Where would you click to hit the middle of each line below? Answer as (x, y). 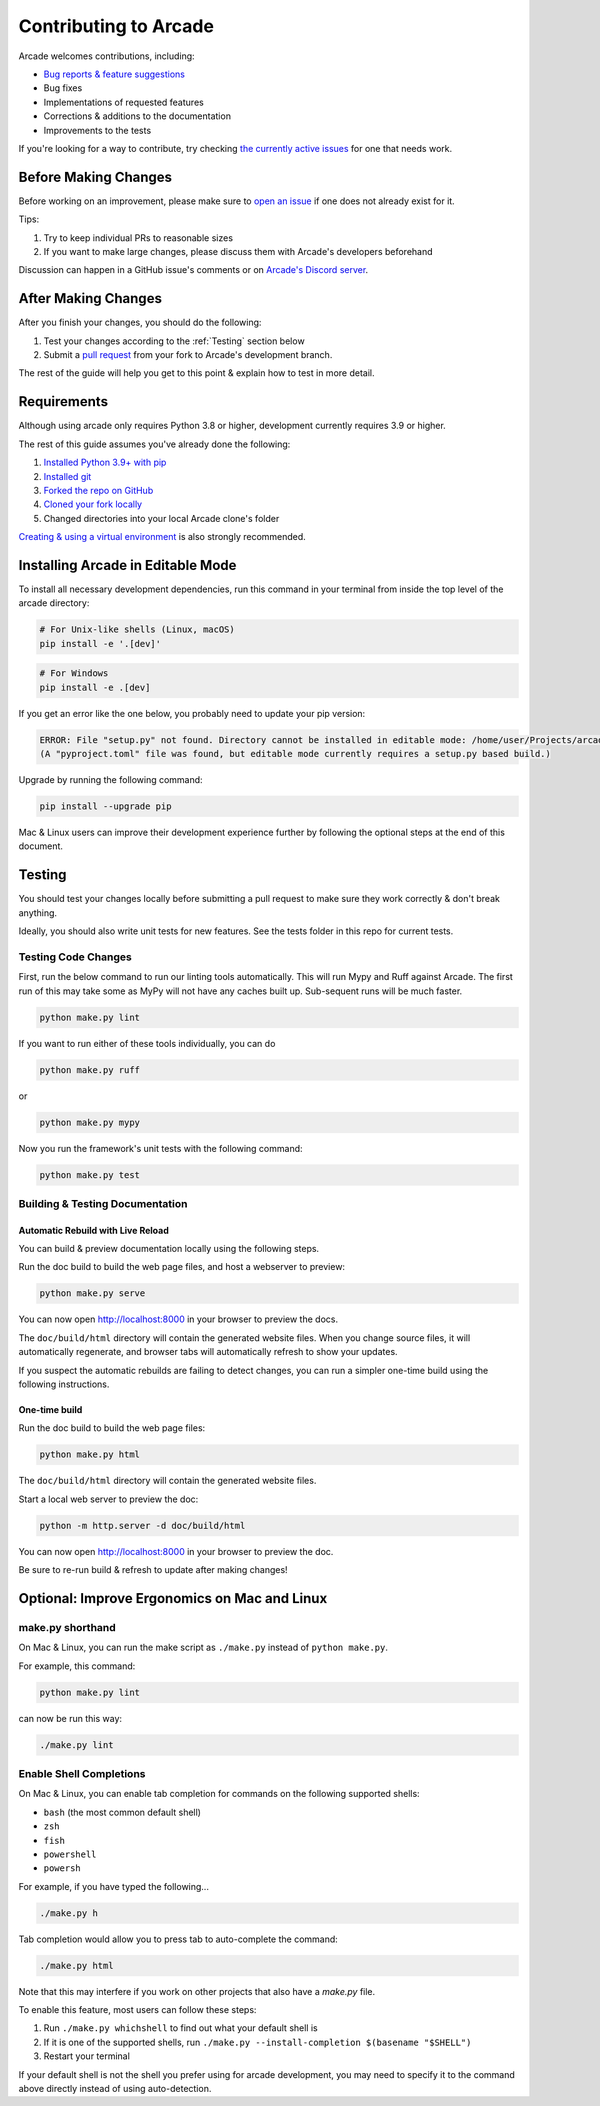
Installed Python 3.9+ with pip (105, 462)
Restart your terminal (86, 2056)
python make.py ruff (89, 1069)
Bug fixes (63, 88)
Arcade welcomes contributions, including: (106, 56)
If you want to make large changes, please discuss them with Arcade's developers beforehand (238, 251)
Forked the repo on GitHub (98, 490)
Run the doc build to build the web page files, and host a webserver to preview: (181, 1267)
